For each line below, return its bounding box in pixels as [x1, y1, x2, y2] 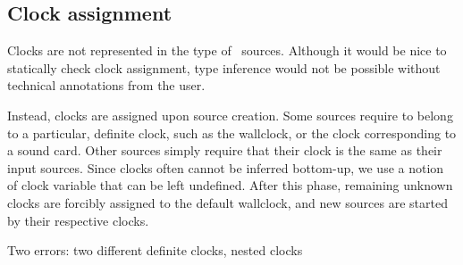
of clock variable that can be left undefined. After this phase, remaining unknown [7, 176, 453, 195]
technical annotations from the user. [7, 76, 206, 95]
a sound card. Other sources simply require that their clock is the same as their [7, 141, 442, 160]
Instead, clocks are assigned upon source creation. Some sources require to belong [7, 105, 453, 124]
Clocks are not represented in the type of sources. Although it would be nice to [7, 41, 447, 60]
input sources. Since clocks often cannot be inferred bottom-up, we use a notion [7, 158, 444, 177]
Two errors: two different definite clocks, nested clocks [7, 241, 303, 260]
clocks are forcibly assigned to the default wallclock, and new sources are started [7, 193, 448, 211]
